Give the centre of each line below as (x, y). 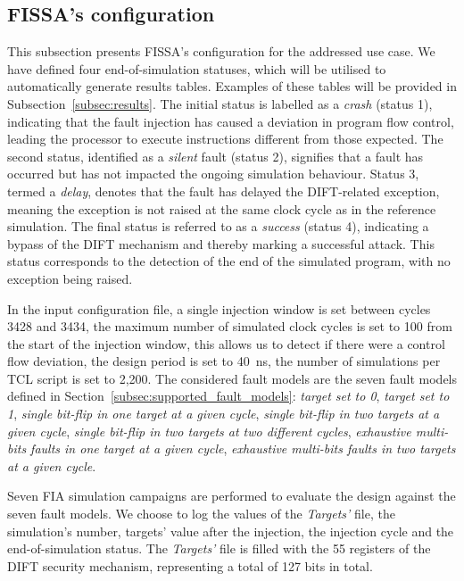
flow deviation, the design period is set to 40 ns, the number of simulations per (224, 361)
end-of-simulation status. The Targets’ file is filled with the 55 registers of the (219, 548)
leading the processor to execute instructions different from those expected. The (225, 139)
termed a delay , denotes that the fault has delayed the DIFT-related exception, (224, 191)
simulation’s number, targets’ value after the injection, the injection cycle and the (231, 531)
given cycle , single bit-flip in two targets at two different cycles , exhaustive (209, 431)
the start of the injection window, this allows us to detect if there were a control (226, 343)
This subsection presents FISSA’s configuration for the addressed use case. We (221, 51)
